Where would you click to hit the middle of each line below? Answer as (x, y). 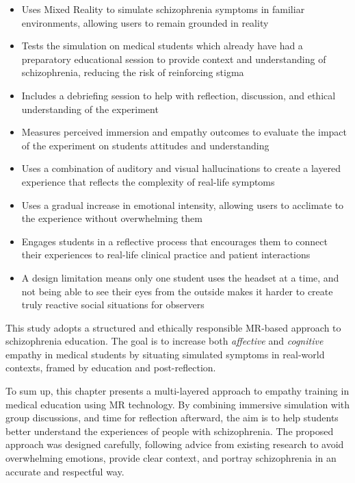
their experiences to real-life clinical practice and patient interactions (166, 255)
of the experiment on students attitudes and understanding (145, 145)
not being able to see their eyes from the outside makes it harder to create (177, 291)
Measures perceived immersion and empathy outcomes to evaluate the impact (184, 132)
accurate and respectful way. (65, 471)
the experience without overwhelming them (112, 218)
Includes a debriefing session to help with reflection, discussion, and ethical (179, 95)
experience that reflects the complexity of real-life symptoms (148, 181)
